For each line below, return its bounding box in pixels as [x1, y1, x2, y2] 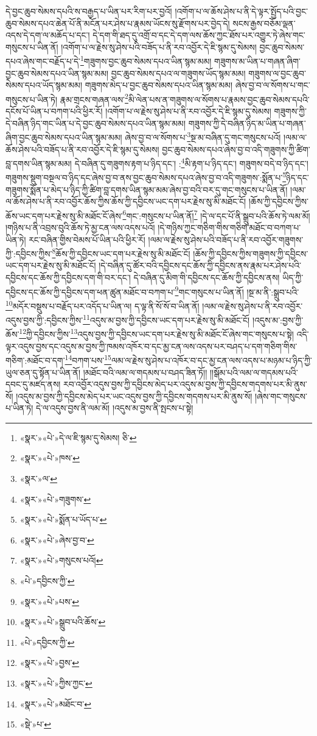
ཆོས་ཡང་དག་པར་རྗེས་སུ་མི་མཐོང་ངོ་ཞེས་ [5, 209, 123, 222]
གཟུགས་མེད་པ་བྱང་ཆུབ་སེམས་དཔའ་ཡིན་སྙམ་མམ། [85, 79, 233, 91]
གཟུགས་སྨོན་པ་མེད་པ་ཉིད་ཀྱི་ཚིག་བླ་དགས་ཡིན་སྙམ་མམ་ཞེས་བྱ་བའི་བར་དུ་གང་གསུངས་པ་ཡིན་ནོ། [5, 183, 288, 196]
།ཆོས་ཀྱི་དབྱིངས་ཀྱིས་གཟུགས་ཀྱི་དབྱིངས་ [193, 247, 308, 260]
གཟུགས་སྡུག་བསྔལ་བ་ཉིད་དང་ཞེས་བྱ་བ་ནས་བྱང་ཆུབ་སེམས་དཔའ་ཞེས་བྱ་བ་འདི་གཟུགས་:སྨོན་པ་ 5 [5, 169, 287, 183]
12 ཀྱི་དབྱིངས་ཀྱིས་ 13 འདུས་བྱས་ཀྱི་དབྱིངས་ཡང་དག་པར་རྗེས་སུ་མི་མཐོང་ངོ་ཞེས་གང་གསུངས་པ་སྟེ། [19, 326, 294, 341]
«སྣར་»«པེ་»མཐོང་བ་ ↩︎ [19, 697, 91, 710]
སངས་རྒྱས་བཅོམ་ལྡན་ [232, 16, 296, 29]
